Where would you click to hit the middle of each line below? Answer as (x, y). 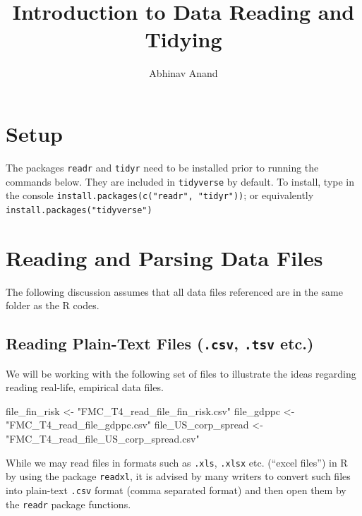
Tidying (183, 39)
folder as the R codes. (53, 305)
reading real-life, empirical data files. (85, 387)
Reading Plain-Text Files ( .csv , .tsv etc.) (160, 343)
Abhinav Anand (183, 73)
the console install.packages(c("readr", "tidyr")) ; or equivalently (160, 195)
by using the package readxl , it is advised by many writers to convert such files (178, 476)
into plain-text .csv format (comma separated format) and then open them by (176, 490)
